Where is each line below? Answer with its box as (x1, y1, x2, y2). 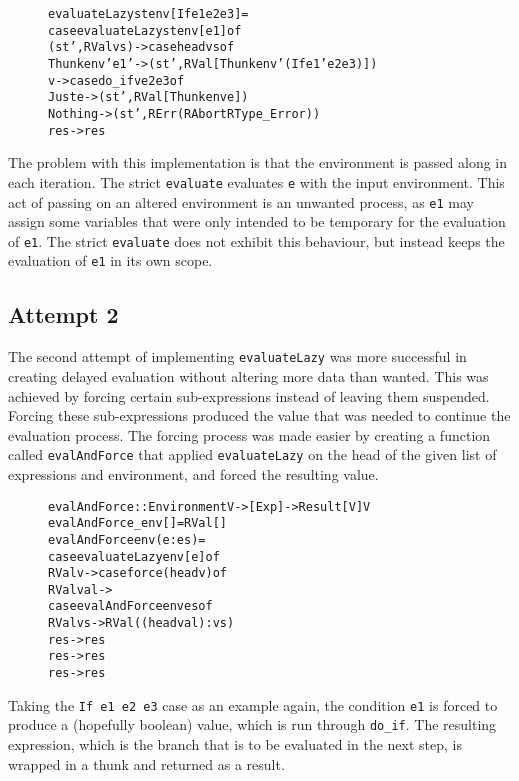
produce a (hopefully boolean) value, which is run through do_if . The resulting (8, 714, 497, 735)
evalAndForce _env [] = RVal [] (48, 516, 228, 531)
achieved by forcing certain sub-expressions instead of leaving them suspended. (8, 385, 490, 406)
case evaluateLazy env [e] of (48, 549, 220, 564)
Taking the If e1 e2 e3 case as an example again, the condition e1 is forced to (8, 694, 498, 715)
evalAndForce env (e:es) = (48, 532, 206, 547)
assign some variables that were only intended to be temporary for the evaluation (8, 211, 506, 232)
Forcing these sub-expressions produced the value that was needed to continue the (8, 405, 511, 426)
